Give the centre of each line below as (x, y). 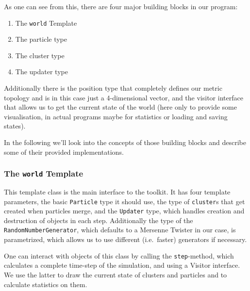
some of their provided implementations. (64, 152)
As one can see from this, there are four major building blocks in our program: (121, 6)
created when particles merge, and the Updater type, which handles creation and (124, 211)
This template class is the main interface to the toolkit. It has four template (117, 191)
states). (15, 126)
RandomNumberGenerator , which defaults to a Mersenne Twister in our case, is (120, 230)
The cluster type (40, 55)
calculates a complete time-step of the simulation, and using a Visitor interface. (122, 265)
